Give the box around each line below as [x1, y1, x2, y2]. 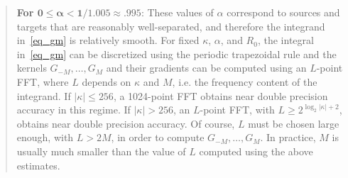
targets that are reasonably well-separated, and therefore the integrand [16, 18, 325, 33]
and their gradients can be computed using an [106, 60, 307, 75]
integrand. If [16, 88, 71, 103]
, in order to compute [111, 130, 205, 145]
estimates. [16, 157, 60, 172]
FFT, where [16, 74, 69, 89]
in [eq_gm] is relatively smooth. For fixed [16, 33, 200, 48]
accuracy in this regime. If [16, 102, 131, 117]
